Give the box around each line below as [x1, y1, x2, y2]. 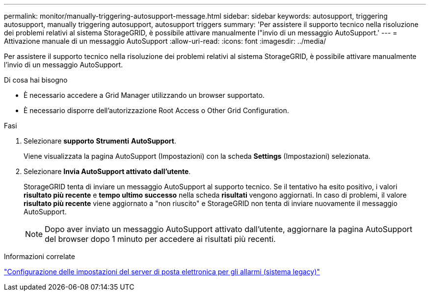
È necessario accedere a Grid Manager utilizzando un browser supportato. [24, 91, 265, 99]
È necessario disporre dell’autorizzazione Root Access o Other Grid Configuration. [24, 106, 289, 115]
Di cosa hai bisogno [4, 76, 68, 84]
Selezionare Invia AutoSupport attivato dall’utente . [24, 167, 191, 176]
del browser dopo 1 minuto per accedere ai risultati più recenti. [45, 234, 276, 244]
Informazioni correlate [4, 252, 75, 261]
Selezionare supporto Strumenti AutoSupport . [24, 137, 176, 145]
